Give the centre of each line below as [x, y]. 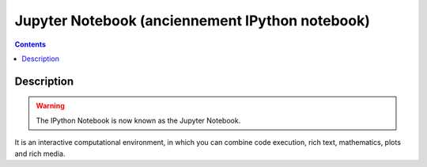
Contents [30, 44]
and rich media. [40, 154]
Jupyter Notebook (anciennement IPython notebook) [193, 21]
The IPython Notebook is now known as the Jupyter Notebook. [138, 120]
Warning [50, 106]
